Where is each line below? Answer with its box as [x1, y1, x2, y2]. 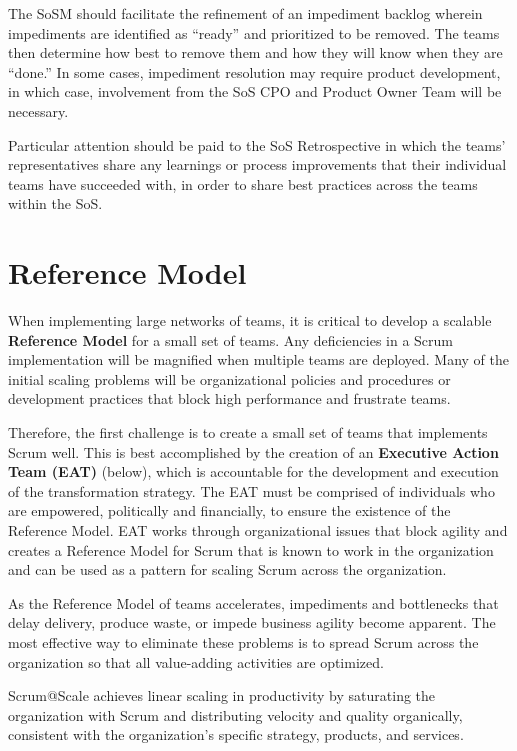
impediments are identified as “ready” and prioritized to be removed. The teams [8, 22, 500, 43]
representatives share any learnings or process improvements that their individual [8, 154, 507, 175]
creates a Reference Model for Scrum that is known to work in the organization [8, 539, 494, 560]
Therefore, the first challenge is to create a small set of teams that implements [8, 422, 488, 443]
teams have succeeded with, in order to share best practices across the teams [8, 173, 478, 194]
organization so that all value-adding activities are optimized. [8, 651, 384, 672]
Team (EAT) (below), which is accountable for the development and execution [8, 461, 499, 482]
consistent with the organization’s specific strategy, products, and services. [8, 724, 464, 745]
